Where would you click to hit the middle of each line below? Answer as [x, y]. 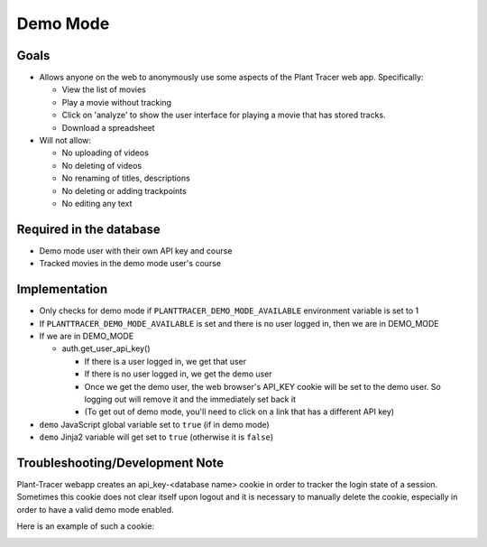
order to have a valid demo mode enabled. [96, 509]
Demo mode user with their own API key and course [136, 250]
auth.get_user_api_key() [106, 348]
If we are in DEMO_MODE [87, 336]
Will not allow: [65, 141]
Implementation [62, 289]
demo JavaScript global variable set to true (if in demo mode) [154, 424]
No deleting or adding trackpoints [124, 190]
